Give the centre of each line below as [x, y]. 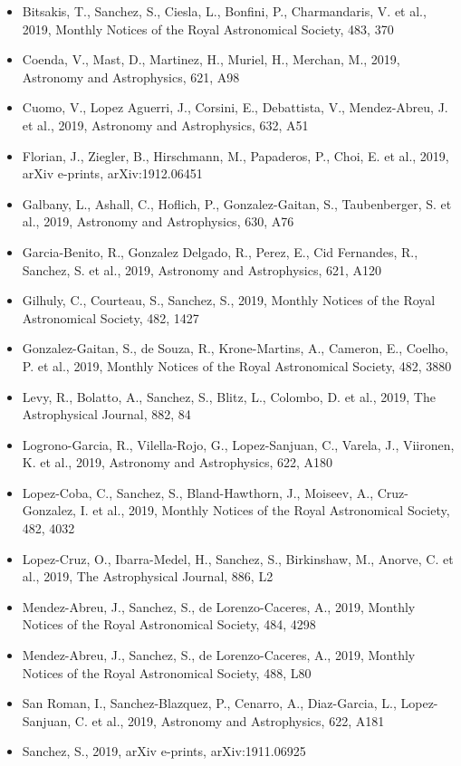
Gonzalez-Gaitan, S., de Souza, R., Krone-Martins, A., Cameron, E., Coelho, [235, 348]
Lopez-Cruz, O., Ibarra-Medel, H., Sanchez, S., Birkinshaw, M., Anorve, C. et [238, 558]
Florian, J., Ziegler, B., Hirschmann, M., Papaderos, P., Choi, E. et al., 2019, [235, 155]
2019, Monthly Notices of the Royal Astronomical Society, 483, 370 [208, 29]
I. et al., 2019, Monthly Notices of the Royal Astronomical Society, [265, 510]
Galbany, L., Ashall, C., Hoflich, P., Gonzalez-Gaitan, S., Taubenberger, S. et [237, 203]
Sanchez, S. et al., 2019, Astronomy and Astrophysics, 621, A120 [202, 269]
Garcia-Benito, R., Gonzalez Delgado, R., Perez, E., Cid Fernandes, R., [220, 251]
